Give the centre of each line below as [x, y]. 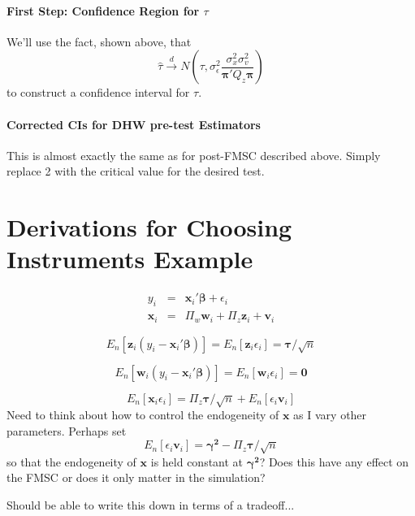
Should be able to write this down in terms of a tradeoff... [151, 504]
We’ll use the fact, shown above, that [99, 41]
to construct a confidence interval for [98, 92]
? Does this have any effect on [334, 461]
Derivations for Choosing [149, 227]
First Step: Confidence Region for [103, 10]
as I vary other [330, 414]
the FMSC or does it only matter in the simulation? [136, 477]
